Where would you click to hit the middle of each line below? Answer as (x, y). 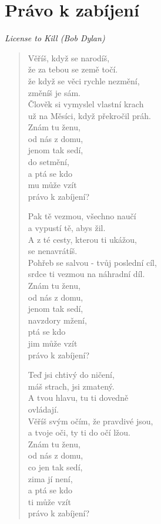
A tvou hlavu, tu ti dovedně (78, 398)
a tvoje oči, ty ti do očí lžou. (79, 432)
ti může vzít (49, 501)
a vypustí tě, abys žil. (67, 228)
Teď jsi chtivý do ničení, (71, 375)
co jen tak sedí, (55, 467)
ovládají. (43, 409)
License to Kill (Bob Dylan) (55, 38)
